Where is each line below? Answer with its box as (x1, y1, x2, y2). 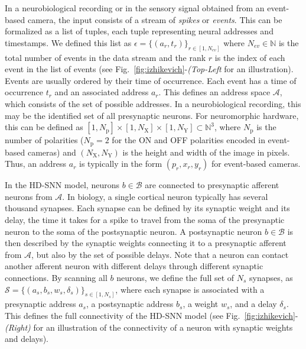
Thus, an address (5, 157, 67, 170)
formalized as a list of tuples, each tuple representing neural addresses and (5, 25, 274, 37)
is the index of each (214, 51, 285, 63)
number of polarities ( (5, 134, 84, 146)
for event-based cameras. (211, 157, 301, 170)
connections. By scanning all (5, 272, 108, 283)
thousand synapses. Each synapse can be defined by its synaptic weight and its (5, 202, 290, 214)
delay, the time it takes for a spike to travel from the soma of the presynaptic (5, 214, 285, 226)
